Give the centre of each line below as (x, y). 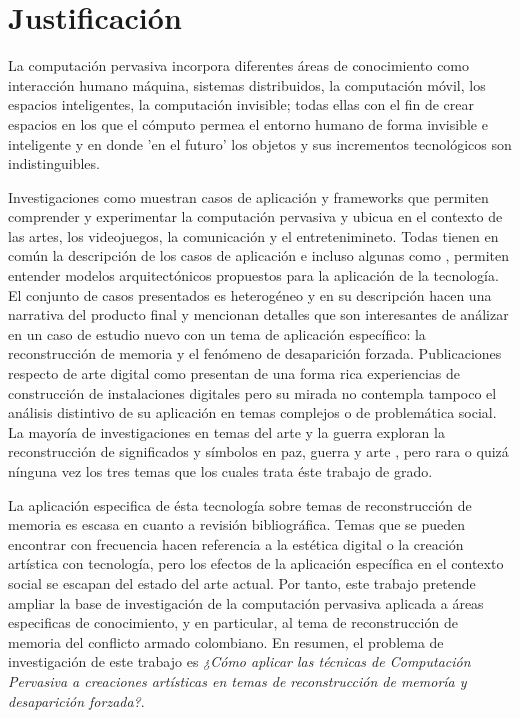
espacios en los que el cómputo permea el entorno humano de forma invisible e (248, 123)
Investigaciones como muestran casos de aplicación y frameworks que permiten (248, 196)
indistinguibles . (54, 163)
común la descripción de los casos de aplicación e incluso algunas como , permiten (258, 255)
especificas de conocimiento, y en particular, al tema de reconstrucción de (233, 622)
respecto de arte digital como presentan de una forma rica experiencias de (234, 373)
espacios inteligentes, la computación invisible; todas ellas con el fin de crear (241, 104)
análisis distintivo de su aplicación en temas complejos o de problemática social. (252, 412)
